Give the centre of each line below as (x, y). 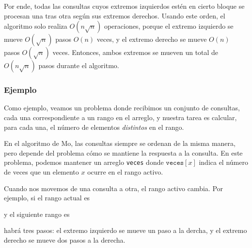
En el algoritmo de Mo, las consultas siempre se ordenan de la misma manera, (120, 143)
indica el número (223, 162)
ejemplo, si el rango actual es (47, 198)
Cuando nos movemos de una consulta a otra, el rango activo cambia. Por (114, 188)
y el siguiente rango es (37, 214)
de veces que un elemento (41, 172)
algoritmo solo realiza (36, 26)
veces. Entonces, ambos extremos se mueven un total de (135, 52)
